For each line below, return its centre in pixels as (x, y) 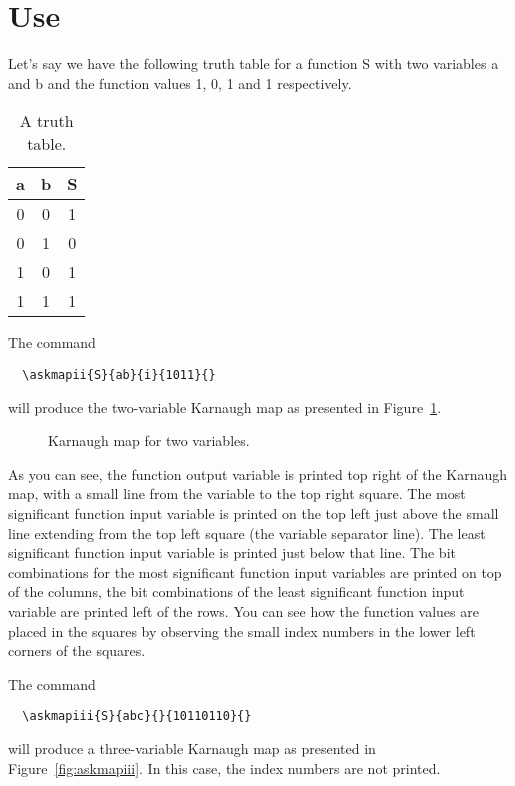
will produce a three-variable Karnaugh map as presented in (192, 747)
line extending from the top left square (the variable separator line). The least (247, 532)
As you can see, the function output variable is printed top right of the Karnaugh (257, 473)
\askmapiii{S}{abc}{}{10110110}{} (137, 716)
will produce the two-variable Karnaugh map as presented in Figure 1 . (225, 406)
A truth (46, 121)
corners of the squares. (77, 650)
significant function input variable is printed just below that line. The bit (232, 552)
